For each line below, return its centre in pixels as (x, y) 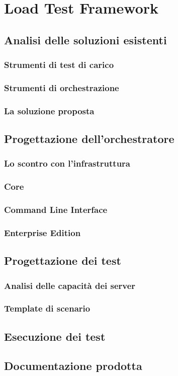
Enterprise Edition (42, 232)
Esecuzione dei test (55, 336)
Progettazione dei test (63, 260)
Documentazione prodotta (73, 366)
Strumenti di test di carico (59, 65)
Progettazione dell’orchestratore (89, 139)
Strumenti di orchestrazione (62, 87)
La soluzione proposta (49, 110)
